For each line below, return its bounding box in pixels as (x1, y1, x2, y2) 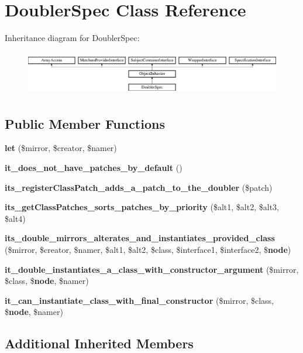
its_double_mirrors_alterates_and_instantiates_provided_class (5, 232, 275, 244)
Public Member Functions (5, 114, 165, 132)
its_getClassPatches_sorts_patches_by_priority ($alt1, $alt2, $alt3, (5, 201, 279, 213)
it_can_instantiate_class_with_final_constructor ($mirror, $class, (5, 294, 274, 306)
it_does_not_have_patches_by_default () (5, 161, 183, 173)
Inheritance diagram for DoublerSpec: (5, 32, 140, 44)
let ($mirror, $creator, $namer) (5, 142, 117, 154)
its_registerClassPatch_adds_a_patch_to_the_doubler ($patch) (5, 181, 273, 193)
